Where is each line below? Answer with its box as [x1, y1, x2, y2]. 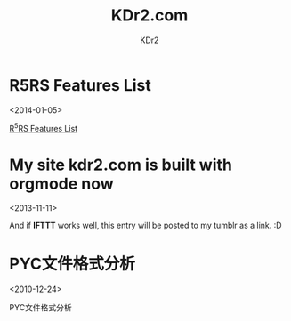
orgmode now [9, 173, 114, 194]
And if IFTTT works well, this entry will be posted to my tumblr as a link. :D [9, 220, 282, 231]
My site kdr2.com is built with [9, 155, 233, 174]
